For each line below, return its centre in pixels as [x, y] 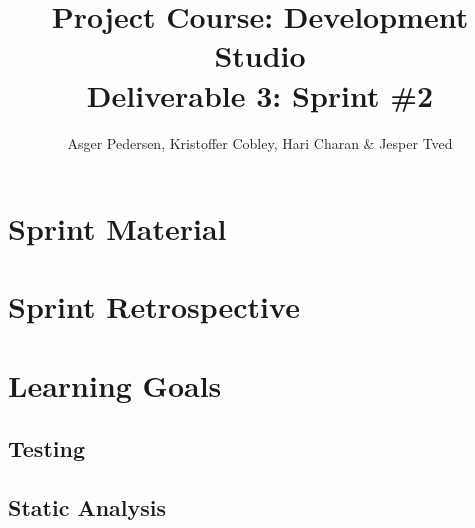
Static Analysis [87, 507]
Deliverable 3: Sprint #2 [260, 94]
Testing [46, 448]
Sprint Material [117, 228]
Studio [260, 55]
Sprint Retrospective [154, 306]
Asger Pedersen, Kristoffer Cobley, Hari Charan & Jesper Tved [260, 142]
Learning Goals [115, 384]
